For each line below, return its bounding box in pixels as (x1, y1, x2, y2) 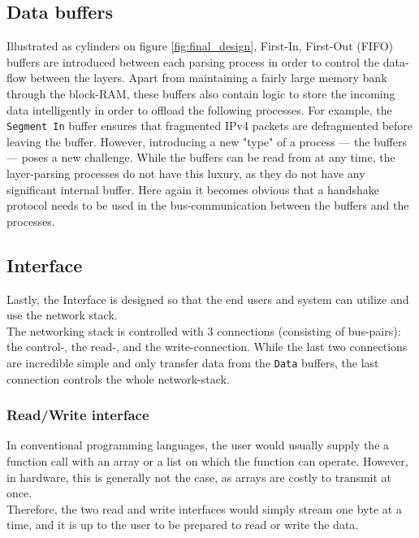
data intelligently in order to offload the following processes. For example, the (6, 101, 392, 118)
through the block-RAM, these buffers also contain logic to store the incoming (6, 85, 395, 102)
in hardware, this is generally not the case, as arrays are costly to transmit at (6, 468, 392, 485)
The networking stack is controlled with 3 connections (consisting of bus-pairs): (6, 322, 401, 339)
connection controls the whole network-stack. (6, 370, 230, 387)
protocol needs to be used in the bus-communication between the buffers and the (6, 197, 409, 214)
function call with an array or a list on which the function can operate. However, (6, 453, 408, 470)
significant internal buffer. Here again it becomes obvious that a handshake (6, 180, 379, 197)
